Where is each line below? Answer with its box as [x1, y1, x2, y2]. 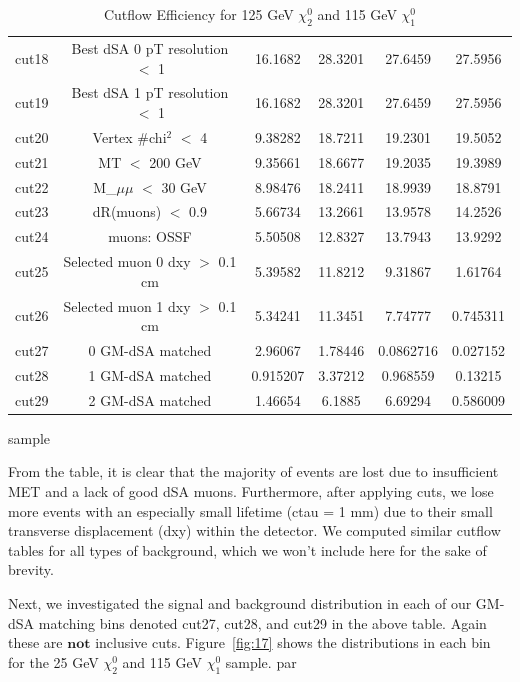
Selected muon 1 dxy [63, 295, 191, 316]
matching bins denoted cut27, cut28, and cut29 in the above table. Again [38, 612, 487, 633]
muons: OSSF [108, 226, 192, 247]
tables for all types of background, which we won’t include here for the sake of [8, 539, 487, 560]
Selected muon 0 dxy [63, 251, 191, 272]
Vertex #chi [92, 126, 167, 147]
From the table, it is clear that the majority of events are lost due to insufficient [8, 461, 499, 482]
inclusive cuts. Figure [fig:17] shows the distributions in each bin [95, 632, 491, 653]
